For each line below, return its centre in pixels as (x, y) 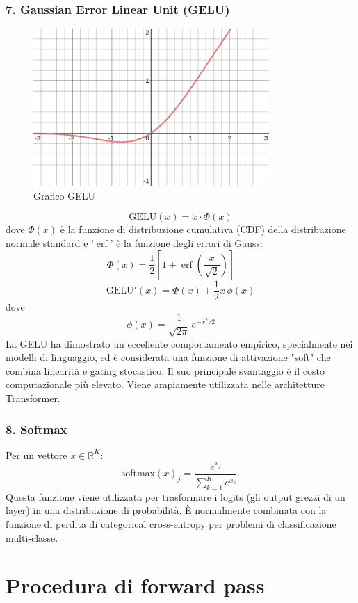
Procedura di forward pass (135, 585)
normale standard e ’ (50, 242)
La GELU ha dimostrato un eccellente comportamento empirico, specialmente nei (179, 343)
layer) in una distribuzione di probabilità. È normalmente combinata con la (166, 510)
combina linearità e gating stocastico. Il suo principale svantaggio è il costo (165, 370)
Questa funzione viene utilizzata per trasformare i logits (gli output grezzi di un (176, 496)
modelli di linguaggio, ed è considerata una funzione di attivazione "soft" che (168, 357)
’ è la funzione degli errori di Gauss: (187, 242)
